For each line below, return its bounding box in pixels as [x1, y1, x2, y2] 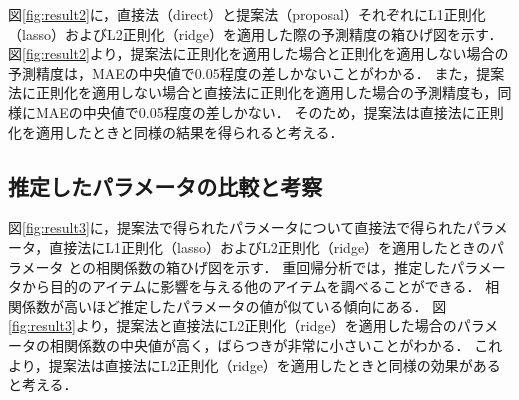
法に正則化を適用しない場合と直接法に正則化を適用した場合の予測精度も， [8, 82, 498, 103]
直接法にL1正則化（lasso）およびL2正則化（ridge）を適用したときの [49, 236, 491, 257]
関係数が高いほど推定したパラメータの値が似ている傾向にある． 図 [8, 295, 447, 316]
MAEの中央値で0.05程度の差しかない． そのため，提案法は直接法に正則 [35, 101, 504, 122]
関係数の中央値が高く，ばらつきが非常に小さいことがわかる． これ [63, 334, 503, 355]
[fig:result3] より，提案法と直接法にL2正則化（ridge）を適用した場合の [8, 315, 457, 336]
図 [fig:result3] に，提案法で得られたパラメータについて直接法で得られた [8, 217, 467, 238]
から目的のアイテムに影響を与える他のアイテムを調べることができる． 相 [21, 276, 500, 297]
